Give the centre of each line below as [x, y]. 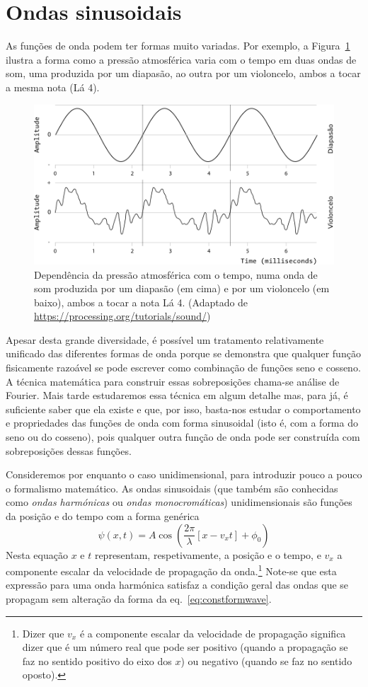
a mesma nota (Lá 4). [53, 87]
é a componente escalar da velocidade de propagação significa [213, 633]
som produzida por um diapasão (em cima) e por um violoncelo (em [182, 288]
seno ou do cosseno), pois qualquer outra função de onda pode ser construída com [183, 437]
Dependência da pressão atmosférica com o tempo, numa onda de [176, 274]
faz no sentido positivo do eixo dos [97, 660]
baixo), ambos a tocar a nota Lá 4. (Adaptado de [141, 302]
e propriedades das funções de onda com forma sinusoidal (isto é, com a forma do [182, 423]
